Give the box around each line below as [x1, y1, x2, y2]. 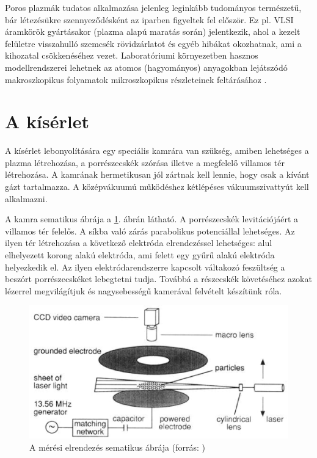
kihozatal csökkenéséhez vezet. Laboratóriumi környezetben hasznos [5, 49, 258, 62]
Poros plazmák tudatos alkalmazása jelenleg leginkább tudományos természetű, [5, 1, 302, 13]
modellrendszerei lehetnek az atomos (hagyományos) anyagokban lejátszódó [5, 60, 288, 73]
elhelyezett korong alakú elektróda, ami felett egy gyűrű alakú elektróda [5, 249, 275, 261]
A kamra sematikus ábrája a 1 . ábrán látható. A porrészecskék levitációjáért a [5, 213, 299, 225]
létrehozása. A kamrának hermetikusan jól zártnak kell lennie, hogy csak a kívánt [5, 168, 310, 181]
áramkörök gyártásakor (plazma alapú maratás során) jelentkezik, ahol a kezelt [5, 25, 301, 38]
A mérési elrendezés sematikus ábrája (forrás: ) [29, 440, 205, 453]
